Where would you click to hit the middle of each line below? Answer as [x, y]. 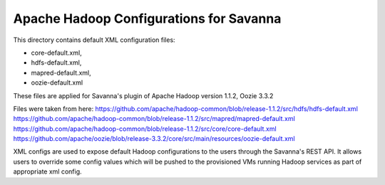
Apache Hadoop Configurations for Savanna [147, 18]
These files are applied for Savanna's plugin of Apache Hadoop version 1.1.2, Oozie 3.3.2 [143, 95]
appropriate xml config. [47, 171]
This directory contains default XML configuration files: [94, 40]
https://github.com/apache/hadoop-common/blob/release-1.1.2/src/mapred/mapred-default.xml [154, 119]
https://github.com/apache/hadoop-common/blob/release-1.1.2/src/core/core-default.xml [145, 129]
